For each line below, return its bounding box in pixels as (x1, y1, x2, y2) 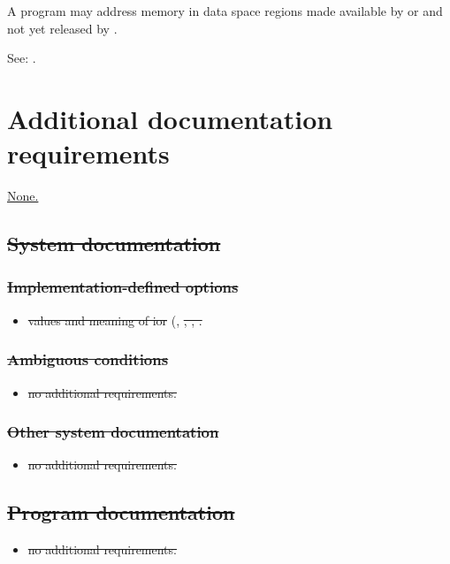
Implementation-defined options (7, 276, 239, 298)
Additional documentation (7, 100, 333, 136)
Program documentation (7, 499, 235, 526)
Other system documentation (7, 421, 219, 443)
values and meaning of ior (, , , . (27, 310, 202, 329)
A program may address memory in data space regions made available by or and (7, 2, 443, 19)
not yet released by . (7, 19, 118, 37)
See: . (7, 49, 36, 67)
